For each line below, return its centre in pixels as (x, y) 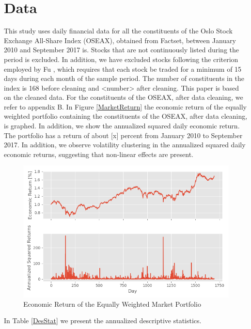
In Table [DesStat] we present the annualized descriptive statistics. (103, 320)
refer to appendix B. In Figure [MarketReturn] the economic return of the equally (125, 106)
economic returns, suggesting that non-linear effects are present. (99, 154)
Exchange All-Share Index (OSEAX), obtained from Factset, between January (120, 40)
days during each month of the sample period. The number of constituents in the (124, 78)
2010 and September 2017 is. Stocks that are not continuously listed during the (122, 50)
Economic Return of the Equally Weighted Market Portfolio (112, 304)
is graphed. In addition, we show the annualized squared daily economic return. (122, 126)
